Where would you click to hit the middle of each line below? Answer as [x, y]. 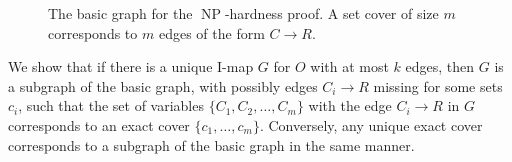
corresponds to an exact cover [99, 124]
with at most [349, 66]
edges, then [440, 66]
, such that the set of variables [111, 105]
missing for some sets [438, 85]
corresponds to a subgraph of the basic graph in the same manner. [211, 144]
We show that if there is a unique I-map [131, 66]
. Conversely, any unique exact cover [371, 124]
